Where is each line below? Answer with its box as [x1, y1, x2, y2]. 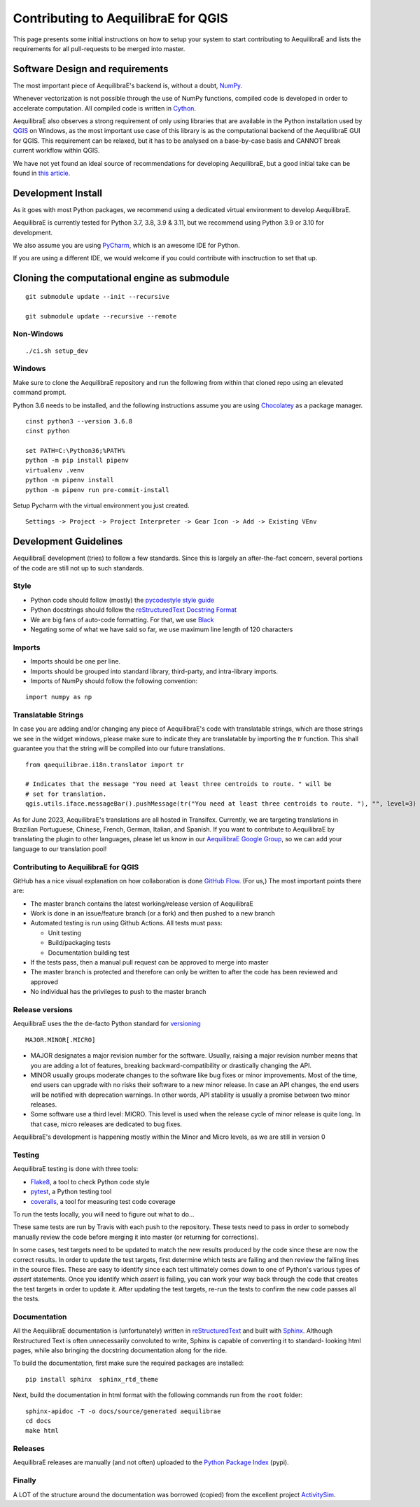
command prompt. [13, 388, 66, 397]
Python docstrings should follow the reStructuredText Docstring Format [30, 605, 237, 614]
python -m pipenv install [25, 476, 115, 484]
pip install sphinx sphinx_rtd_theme [25, 1375, 159, 1383]
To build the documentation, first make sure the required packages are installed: [13, 1359, 244, 1368]
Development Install [13, 187, 103, 199]
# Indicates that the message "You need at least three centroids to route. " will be [25, 780, 332, 788]
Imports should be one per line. [30, 657, 121, 666]
